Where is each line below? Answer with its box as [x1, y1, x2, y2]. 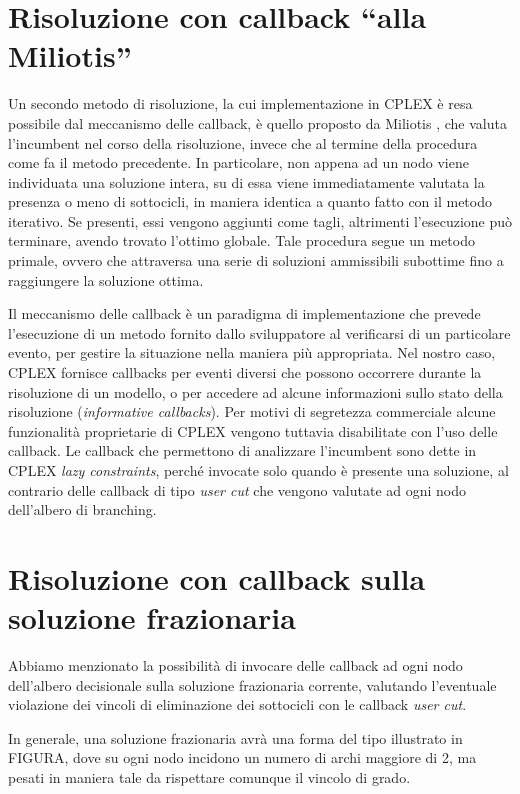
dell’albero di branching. [8, 499, 157, 520]
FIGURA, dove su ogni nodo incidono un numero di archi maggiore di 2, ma [8, 747, 477, 768]
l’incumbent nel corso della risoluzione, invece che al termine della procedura [8, 132, 478, 153]
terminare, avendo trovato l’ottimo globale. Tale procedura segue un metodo [8, 230, 475, 251]
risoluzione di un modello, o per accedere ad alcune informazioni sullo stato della [8, 381, 503, 402]
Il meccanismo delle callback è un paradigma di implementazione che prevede [8, 303, 481, 324]
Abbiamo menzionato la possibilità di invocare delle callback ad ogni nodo [8, 655, 463, 676]
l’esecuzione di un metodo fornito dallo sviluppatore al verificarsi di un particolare [8, 322, 511, 343]
